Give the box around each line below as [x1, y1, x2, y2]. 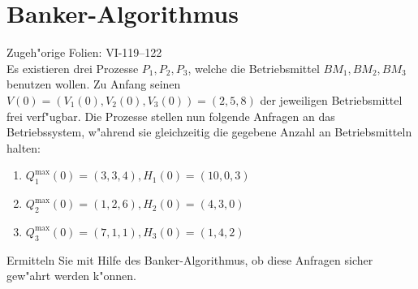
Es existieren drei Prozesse [6, 59, 139, 76]
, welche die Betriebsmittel [187, 59, 320, 76]
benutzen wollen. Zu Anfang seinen [6, 75, 181, 93]
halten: [6, 139, 41, 156]
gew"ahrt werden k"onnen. [6, 267, 136, 284]
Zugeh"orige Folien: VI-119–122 [6, 44, 162, 61]
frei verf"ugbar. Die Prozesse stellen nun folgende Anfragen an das [6, 107, 335, 124]
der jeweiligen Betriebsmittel [260, 91, 403, 108]
